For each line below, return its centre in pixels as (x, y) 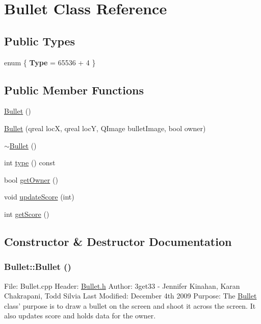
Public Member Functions (74, 90)
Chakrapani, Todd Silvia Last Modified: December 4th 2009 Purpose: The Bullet (130, 296)
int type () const (30, 163)
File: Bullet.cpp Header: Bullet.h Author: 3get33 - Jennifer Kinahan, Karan (122, 285)
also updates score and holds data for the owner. (80, 316)
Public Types (40, 41)
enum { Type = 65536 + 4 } (50, 62)
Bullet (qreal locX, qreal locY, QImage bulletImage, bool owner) (105, 128)
